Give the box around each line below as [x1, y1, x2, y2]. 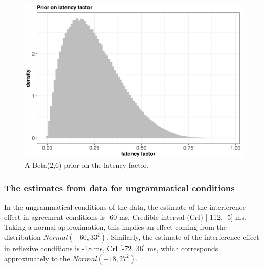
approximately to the [4, 253, 70, 263]
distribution [4, 232, 41, 242]
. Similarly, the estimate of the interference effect [106, 232, 259, 242]
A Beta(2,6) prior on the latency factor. [25, 160, 149, 170]
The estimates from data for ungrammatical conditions [4, 182, 235, 194]
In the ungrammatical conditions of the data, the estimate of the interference [4, 201, 246, 212]
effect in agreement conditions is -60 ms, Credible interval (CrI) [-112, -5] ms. [4, 211, 246, 222]
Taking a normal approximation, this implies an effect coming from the [4, 221, 227, 232]
